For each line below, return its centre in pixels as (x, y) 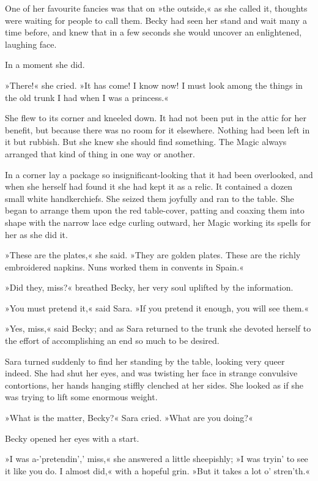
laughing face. (31, 44)
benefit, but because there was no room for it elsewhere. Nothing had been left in (157, 129)
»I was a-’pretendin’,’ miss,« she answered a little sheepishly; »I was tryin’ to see (157, 459)
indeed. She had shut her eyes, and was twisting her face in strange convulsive (151, 373)
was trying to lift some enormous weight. (81, 397)
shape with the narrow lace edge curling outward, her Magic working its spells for (158, 222)
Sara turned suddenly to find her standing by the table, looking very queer (145, 361)
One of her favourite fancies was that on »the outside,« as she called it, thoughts (156, 8)
